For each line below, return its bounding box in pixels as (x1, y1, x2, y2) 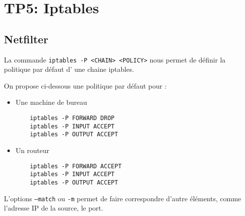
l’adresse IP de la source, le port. (4, 203, 104, 213)
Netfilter (4, 31, 48, 46)
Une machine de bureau (15, 97, 87, 107)
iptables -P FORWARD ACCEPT (30, 162, 122, 170)
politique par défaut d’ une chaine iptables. (4, 64, 134, 74)
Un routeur (15, 145, 49, 155)
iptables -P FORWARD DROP (30, 115, 115, 122)
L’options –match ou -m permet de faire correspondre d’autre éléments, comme (4, 193, 242, 203)
